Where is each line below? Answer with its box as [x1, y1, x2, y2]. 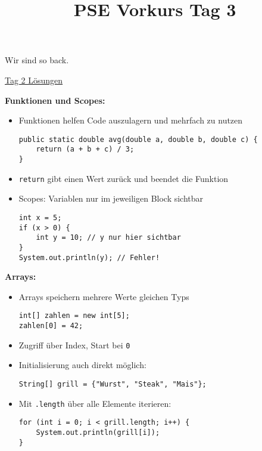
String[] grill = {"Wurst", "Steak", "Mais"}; [18, 380, 207, 388]
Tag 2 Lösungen [5, 73, 63, 86]
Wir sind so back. [5, 54, 69, 66]
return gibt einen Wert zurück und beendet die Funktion [18, 172, 229, 184]
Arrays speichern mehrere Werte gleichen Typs [18, 290, 189, 302]
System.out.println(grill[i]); [36, 428, 160, 437]
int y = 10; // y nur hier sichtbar [36, 233, 181, 242]
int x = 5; [18, 213, 62, 222]
